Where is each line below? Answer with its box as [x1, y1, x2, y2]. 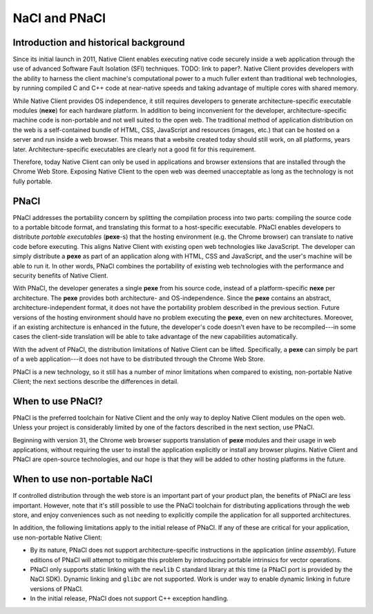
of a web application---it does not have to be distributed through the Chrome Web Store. [12, 355, 265, 363]
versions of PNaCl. [30, 584, 84, 593]
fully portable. [12, 177, 53, 185]
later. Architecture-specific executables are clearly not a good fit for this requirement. [12, 145, 256, 153]
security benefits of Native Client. [12, 272, 108, 279]
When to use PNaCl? [12, 395, 103, 407]
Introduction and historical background [12, 37, 185, 48]
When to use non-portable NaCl [12, 474, 153, 485]
